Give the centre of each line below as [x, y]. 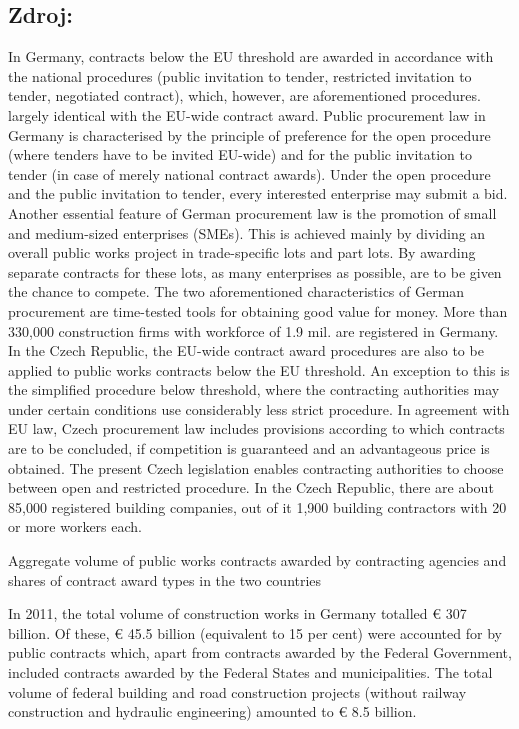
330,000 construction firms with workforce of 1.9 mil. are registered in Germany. [253, 330]
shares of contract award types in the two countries [165, 579]
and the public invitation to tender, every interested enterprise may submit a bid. [258, 193]
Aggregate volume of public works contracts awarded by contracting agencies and [257, 560]
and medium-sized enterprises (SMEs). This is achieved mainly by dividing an [247, 232]
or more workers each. [75, 526]
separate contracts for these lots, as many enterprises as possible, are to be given [255, 271]
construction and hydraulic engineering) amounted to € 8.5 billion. [212, 711]
